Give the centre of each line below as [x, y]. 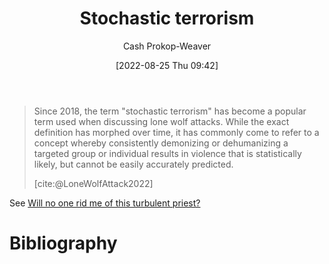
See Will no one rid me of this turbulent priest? [105, 203]
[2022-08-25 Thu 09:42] [167, 65]
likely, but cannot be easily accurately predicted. [133, 164]
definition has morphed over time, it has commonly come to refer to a [176, 132]
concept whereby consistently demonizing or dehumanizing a [161, 143]
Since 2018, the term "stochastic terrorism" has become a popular [170, 111]
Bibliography [63, 243]
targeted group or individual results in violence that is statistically [167, 153]
